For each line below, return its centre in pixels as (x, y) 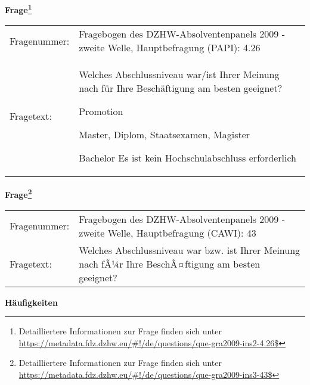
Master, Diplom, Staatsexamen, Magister (165, 135)
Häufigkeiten (31, 302)
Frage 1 (18, 9)
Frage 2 (18, 193)
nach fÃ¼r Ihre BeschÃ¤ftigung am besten (170, 263)
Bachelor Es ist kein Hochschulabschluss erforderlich (188, 158)
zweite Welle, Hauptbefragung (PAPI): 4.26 (170, 48)
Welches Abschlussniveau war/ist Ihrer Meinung (179, 74)
